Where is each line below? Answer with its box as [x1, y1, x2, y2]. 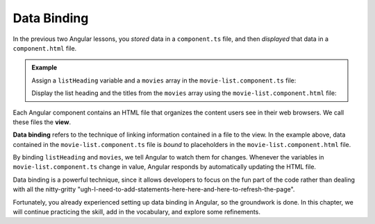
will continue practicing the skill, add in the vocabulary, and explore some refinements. [12, 208, 260, 216]
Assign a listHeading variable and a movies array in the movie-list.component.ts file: [31, 76, 297, 85]
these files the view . [12, 118, 72, 126]
